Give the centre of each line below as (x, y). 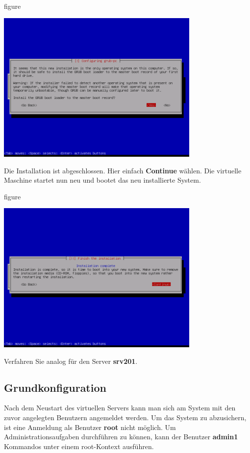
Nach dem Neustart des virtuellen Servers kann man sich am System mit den (120, 408)
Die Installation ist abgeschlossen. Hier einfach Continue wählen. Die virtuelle (123, 170)
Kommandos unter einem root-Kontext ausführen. (79, 446)
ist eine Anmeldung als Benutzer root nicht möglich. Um (90, 427)
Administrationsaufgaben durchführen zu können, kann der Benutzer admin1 (121, 437)
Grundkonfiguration (55, 387)
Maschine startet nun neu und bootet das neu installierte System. (102, 180)
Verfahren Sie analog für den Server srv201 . (71, 361)
